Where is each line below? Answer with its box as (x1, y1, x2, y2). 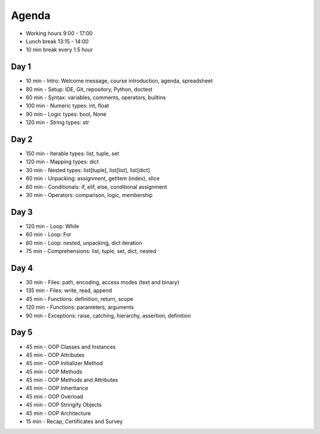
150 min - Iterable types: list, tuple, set (25, 150, 120, 157)
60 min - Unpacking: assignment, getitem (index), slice (25, 175, 160, 182)
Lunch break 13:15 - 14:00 (25, 37, 89, 45)
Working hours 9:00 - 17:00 (25, 30, 93, 37)
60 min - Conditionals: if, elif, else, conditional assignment (25, 183, 167, 190)
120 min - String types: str (25, 119, 89, 126)
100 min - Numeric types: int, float (25, 102, 110, 109)
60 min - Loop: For (25, 231, 72, 238)
